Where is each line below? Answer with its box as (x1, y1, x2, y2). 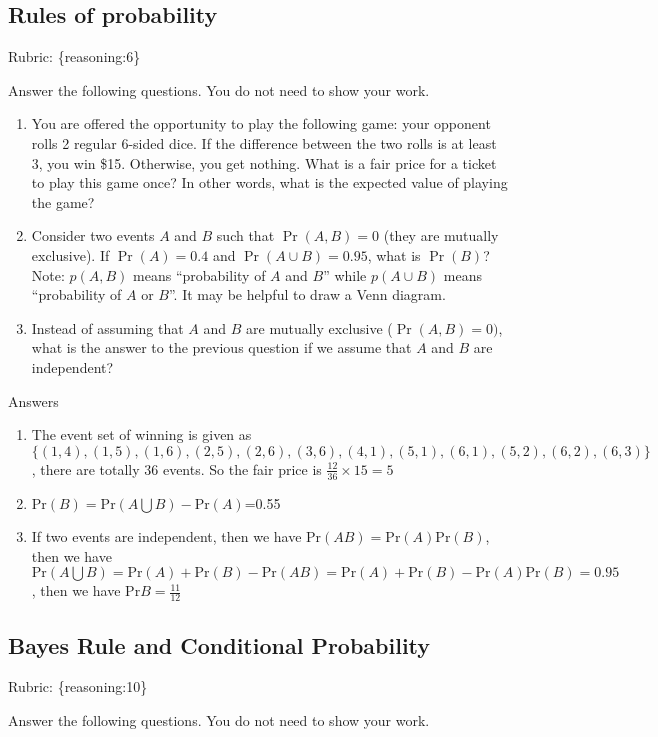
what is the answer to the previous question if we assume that (31, 337, 412, 358)
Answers (8, 390, 59, 411)
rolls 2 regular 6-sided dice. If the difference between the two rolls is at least (31, 132, 497, 153)
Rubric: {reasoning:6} (8, 46, 141, 67)
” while (323, 264, 367, 285)
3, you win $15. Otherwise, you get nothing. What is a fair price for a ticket (31, 152, 497, 173)
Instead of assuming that (31, 317, 184, 338)
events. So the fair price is (162, 458, 322, 479)
